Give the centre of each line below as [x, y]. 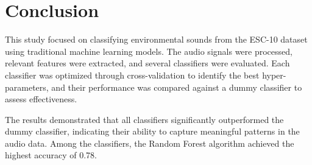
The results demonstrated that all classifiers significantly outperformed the [144, 119]
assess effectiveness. [41, 99]
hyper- [274, 75]
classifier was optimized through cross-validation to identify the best [132, 75]
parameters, [27, 87]
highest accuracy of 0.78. [51, 155]
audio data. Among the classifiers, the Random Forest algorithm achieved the [150, 143]
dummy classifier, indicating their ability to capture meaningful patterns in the [152, 131]
